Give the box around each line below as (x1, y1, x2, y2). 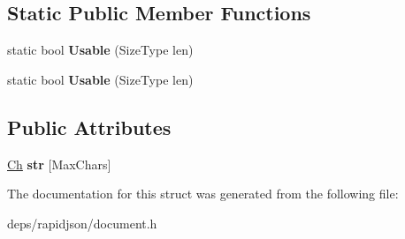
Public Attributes (7, 113, 172, 140)
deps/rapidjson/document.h (7, 213, 157, 232)
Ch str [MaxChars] (7, 154, 111, 173)
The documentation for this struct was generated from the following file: (7, 184, 399, 203)
